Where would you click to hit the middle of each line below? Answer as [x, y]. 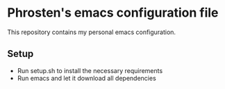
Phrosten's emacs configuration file [113, 13]
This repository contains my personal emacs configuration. [91, 32]
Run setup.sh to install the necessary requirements [90, 70]
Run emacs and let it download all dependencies [86, 78]
